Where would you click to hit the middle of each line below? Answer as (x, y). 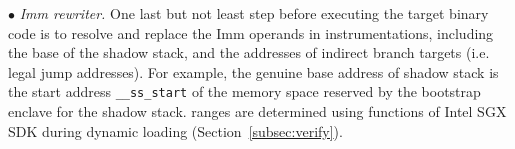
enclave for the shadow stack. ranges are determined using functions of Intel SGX (257, 111)
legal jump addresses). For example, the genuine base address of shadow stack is (253, 71)
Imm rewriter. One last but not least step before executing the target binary (254, 13)
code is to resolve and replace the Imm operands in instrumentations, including (251, 32)
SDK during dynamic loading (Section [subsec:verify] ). (175, 130)
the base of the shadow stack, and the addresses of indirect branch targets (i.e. (249, 52)
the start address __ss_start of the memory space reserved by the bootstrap (244, 91)
